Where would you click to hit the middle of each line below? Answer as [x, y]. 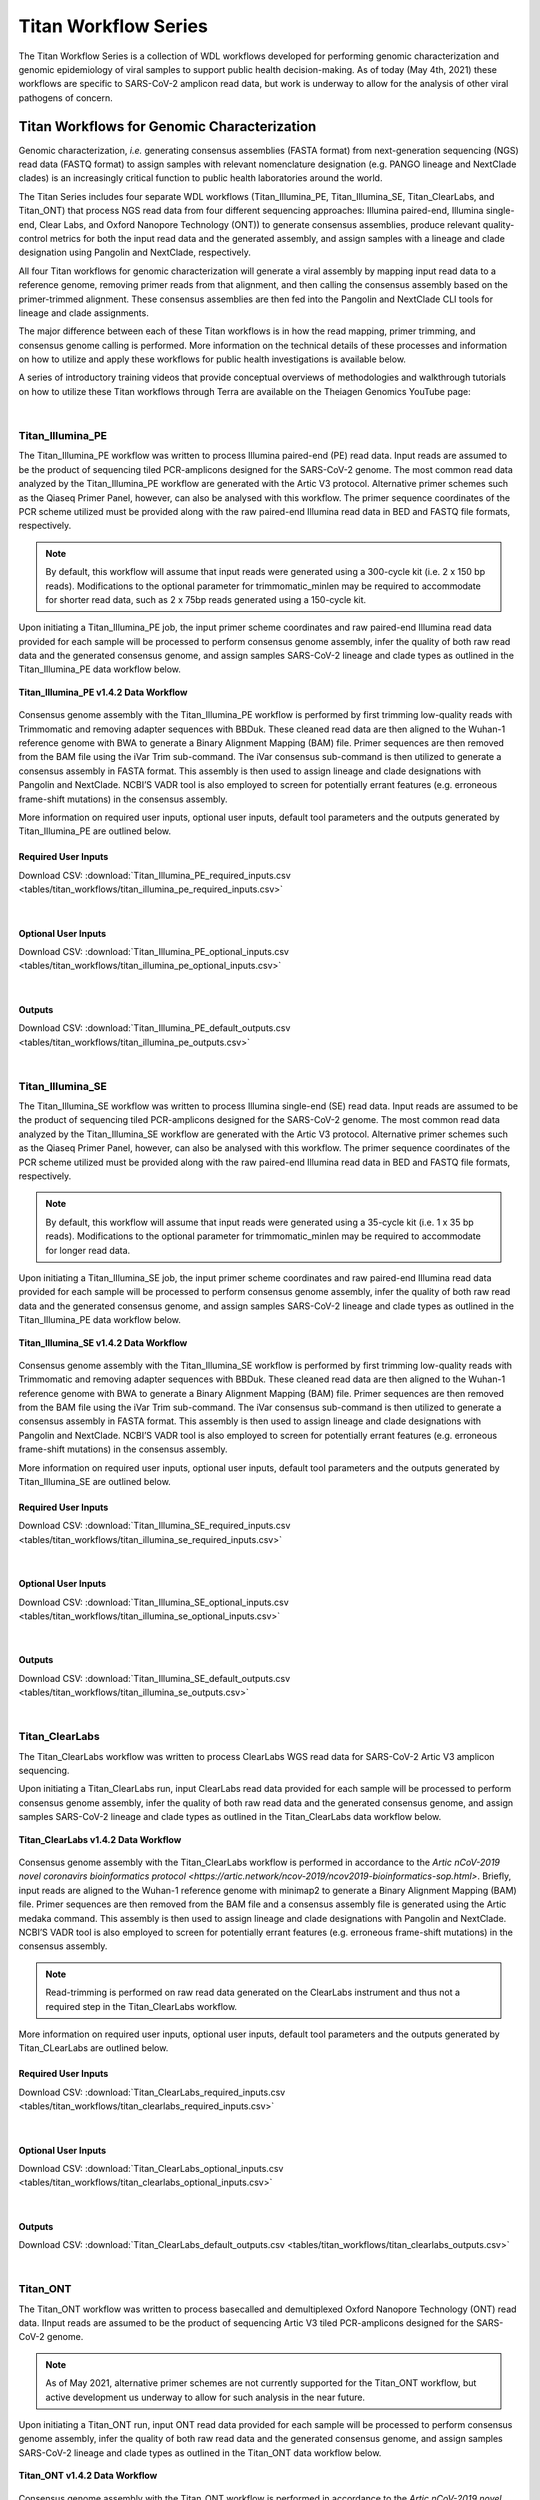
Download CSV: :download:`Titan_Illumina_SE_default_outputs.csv [154, 1678]
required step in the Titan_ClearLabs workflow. [141, 2006]
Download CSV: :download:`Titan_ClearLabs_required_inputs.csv [152, 2092]
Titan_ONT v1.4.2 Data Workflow [88, 2476]
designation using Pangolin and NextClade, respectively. [135, 252]
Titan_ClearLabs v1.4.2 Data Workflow [100, 1839]
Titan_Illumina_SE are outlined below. [95, 1482]
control [33, 238]
